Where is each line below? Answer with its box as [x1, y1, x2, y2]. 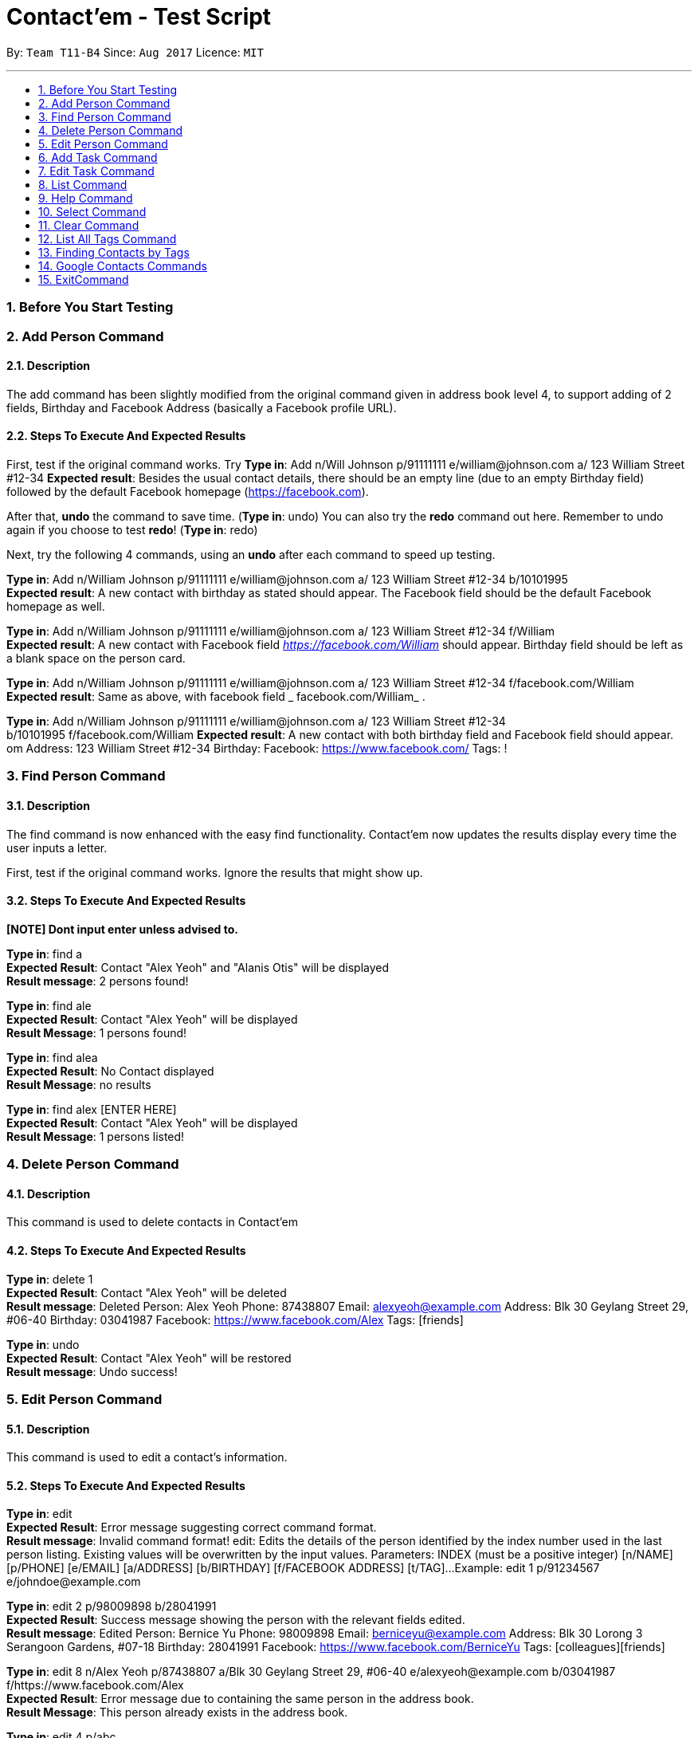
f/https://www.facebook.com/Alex [6, 1678, 184, 1693]
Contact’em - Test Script [6, 3, 272, 30]
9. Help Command [38, 191, 133, 205]
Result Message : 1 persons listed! [6, 1129, 185, 1143]
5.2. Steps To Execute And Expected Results [6, 1478, 245, 1492]
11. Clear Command [38, 218, 139, 232]
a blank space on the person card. [6, 651, 186, 665]
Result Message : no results [6, 1077, 151, 1091]
